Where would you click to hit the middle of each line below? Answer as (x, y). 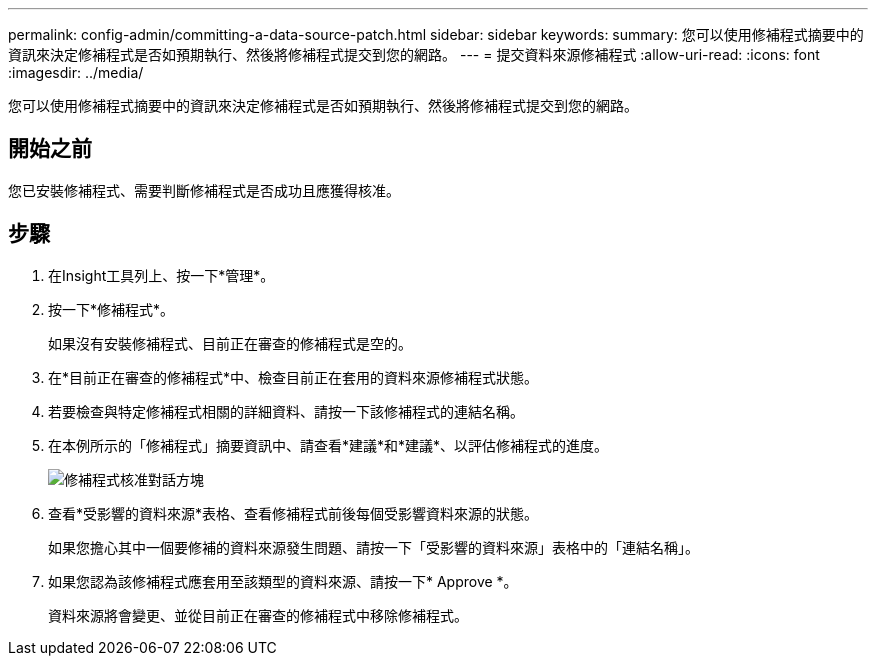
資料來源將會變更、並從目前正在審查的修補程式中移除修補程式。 (258, 615)
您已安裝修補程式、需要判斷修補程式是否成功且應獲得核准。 (204, 190)
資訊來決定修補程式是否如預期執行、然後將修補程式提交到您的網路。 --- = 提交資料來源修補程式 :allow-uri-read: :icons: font (414, 54)
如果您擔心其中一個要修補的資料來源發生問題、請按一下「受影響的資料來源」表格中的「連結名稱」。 (373, 547)
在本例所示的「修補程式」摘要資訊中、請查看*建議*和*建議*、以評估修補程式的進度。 (328, 445)
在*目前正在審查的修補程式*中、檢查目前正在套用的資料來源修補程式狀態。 (293, 377)
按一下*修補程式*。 (111, 309)
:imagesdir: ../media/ (76, 72)
